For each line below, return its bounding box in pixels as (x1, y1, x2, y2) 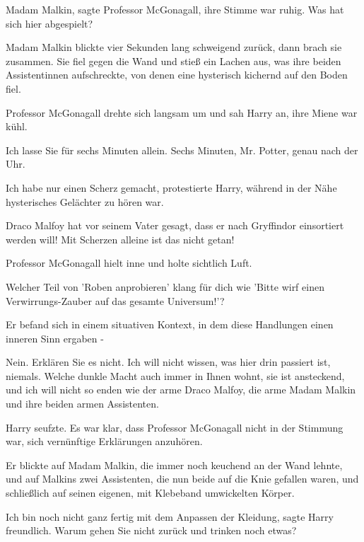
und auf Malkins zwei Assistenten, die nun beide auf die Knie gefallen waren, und (6, 471, 359, 486)
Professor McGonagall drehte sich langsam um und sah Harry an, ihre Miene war (6, 105, 358, 120)
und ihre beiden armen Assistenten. (6, 396, 159, 411)
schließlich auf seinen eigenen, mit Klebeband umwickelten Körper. (6, 485, 295, 500)
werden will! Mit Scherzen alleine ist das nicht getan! (6, 231, 235, 246)
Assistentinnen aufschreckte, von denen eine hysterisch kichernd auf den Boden (6, 67, 348, 82)
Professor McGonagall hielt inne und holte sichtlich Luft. (6, 255, 252, 270)
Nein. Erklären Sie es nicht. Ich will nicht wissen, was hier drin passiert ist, (6, 354, 331, 369)
